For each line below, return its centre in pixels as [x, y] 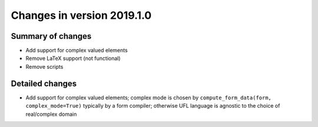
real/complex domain [51, 114]
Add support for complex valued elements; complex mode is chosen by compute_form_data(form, [149, 98]
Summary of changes [51, 36]
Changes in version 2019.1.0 [81, 15]
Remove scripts [44, 66]
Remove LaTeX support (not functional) [73, 58]
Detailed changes [44, 83]
